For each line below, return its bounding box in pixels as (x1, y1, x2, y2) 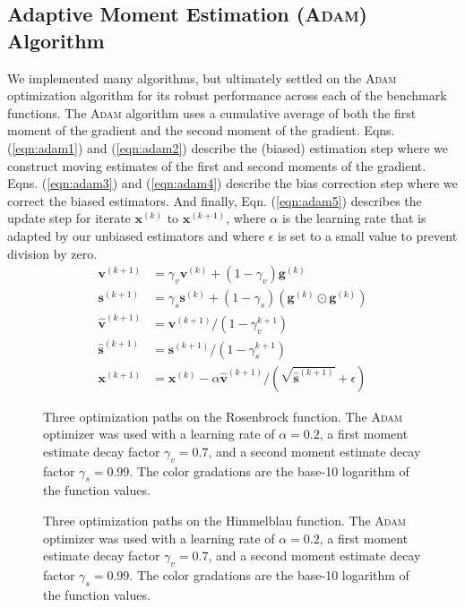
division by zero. (7, 244, 98, 262)
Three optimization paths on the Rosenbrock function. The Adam (43, 406, 402, 425)
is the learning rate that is (281, 209, 426, 227)
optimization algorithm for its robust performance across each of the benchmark (7, 86, 447, 105)
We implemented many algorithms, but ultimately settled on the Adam (7, 68, 397, 87)
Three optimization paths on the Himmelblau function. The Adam (43, 510, 406, 529)
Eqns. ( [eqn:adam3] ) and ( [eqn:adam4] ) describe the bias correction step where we (7, 174, 458, 192)
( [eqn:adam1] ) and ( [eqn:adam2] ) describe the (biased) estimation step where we (7, 138, 448, 157)
